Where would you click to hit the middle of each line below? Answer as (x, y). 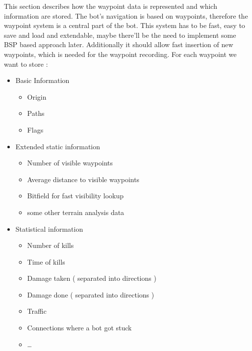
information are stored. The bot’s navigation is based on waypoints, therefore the (126, 15)
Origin (37, 96)
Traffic (37, 311)
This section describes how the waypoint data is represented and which (111, 6)
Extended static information (58, 146)
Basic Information (42, 80)
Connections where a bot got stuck (79, 328)
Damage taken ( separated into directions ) (92, 278)
